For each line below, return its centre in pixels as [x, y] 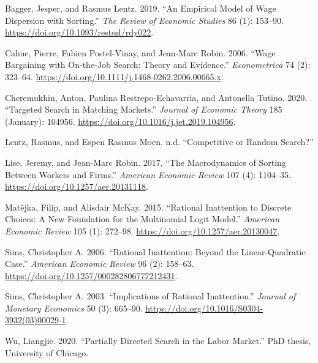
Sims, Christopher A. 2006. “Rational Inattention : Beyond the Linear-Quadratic [155, 251]
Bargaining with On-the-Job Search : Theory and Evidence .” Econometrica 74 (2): [158, 65]
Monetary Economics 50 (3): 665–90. [74, 308]
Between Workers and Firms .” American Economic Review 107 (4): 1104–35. [148, 174]
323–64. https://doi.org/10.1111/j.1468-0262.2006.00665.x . [114, 76]
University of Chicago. [47, 352]
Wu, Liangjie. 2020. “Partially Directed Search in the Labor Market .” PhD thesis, [158, 341]
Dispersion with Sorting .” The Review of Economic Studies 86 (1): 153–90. [144, 20]
